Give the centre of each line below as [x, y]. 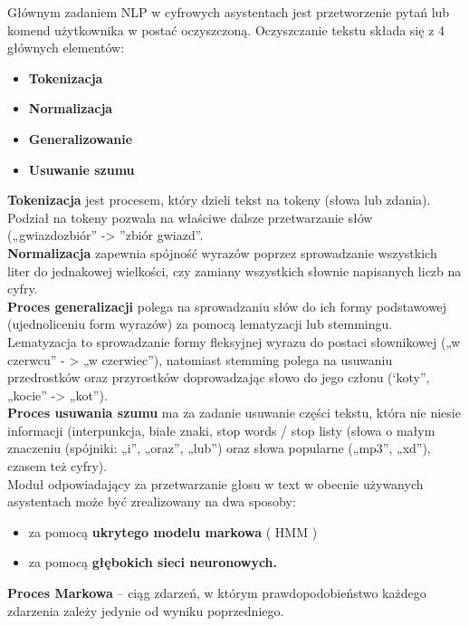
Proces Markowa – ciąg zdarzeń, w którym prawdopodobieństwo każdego [217, 593]
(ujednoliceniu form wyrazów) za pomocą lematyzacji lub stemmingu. [200, 324]
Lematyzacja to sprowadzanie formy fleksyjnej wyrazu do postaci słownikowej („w [234, 341]
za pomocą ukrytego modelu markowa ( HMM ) [173, 531]
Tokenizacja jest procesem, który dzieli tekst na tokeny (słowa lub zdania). [219, 200]
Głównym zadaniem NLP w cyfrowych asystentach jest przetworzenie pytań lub [229, 12]
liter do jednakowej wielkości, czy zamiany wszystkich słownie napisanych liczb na [234, 270]
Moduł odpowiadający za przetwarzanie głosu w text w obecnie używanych [215, 483]
